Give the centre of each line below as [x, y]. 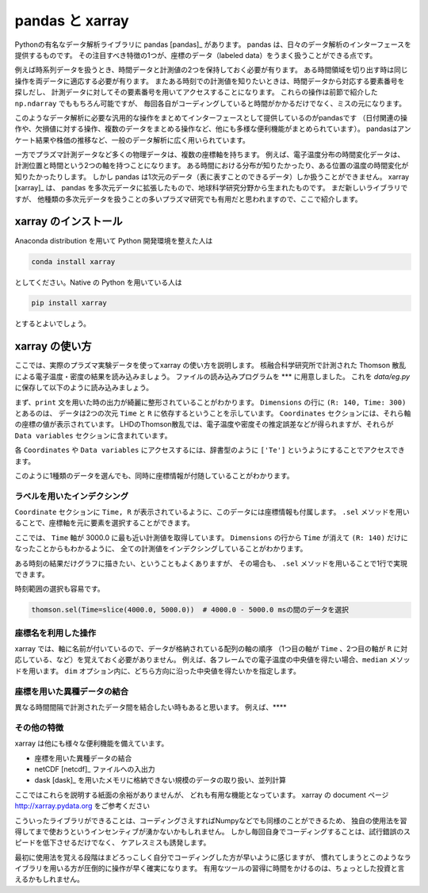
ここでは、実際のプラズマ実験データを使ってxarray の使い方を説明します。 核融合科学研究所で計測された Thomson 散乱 [210, 366]
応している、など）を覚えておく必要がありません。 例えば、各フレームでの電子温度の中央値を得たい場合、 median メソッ [213, 660]
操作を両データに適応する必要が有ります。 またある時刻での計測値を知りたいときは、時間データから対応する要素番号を [210, 81]
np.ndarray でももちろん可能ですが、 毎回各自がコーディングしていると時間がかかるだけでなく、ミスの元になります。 [210, 103]
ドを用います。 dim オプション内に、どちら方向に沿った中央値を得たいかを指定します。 [157, 671]
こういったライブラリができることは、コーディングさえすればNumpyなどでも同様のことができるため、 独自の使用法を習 [211, 820]
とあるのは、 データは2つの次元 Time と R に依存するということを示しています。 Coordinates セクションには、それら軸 [213, 413]
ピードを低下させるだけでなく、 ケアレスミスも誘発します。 [113, 843]
